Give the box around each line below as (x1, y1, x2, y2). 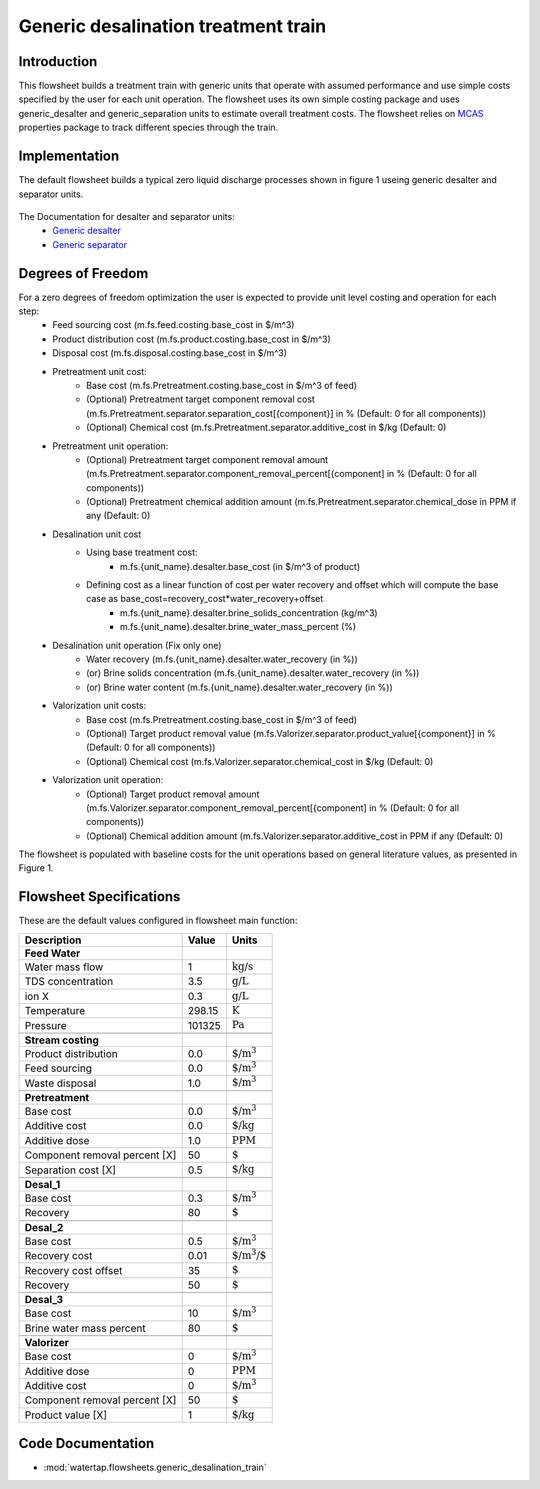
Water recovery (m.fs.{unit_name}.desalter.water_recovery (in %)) (86, 653, 359, 665)
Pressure (24, 1018, 67, 1032)
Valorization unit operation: (52, 774, 164, 786)
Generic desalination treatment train (18, 15, 327, 37)
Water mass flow (24, 960, 104, 974)
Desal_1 (24, 1177, 61, 1191)
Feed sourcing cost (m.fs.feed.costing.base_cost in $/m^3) (52, 319, 295, 331)
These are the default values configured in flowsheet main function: (18, 915, 298, 927)
